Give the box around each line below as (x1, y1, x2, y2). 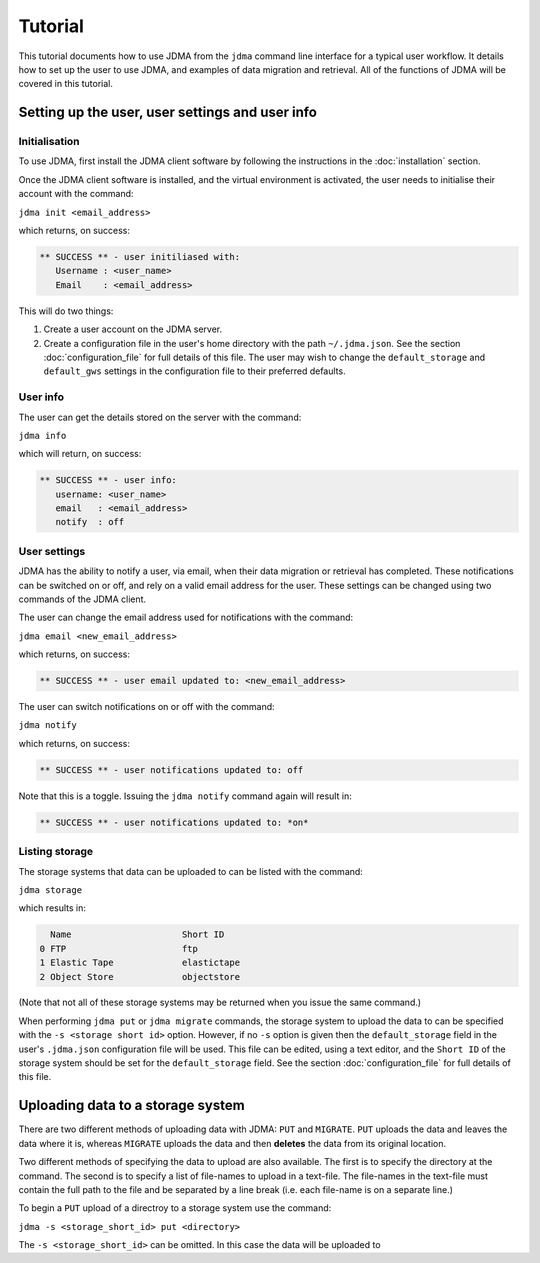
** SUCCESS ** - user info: (39, 475, 177, 486)
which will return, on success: (18, 448, 142, 460)
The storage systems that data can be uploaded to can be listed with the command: (18, 865, 364, 877)
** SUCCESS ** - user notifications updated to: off (39, 764, 304, 775)
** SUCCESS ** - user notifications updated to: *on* (39, 816, 309, 828)
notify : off (55, 516, 125, 528)
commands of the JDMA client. (18, 593, 147, 605)
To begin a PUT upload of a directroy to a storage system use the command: (18, 1202, 332, 1214)
